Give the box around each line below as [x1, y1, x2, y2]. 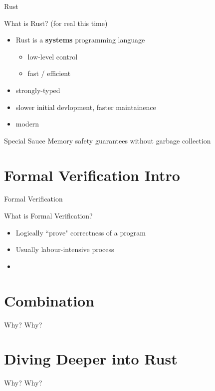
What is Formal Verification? [4, 210, 93, 221]
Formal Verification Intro [4, 164, 180, 185]
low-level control [27, 51, 78, 61]
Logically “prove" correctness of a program [15, 227, 146, 237]
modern [15, 118, 39, 129]
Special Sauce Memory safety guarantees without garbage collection [4, 135, 211, 145]
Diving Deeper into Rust [4, 348, 178, 369]
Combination [4, 290, 95, 310]
